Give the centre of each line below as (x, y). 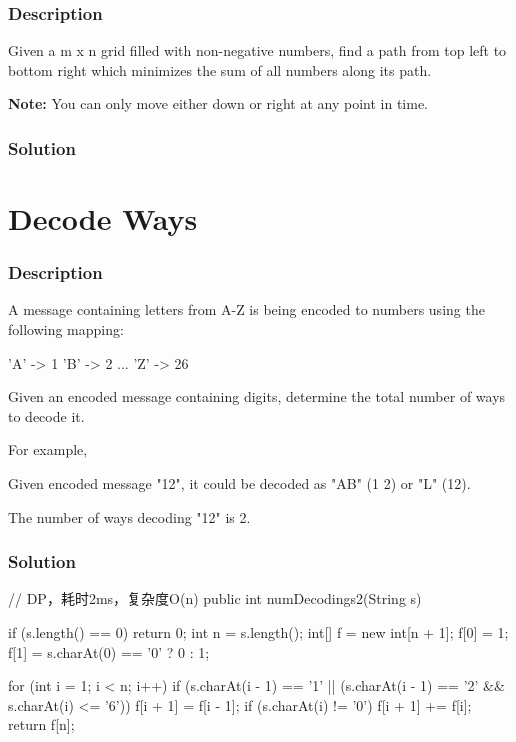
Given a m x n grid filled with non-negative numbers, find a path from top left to (257, 50)
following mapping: (66, 329)
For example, (48, 449)
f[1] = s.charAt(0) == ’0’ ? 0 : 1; (109, 651)
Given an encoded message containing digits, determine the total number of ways (257, 396)
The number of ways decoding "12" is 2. (129, 516)
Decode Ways (103, 218)
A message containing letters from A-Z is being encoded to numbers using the (246, 309)
